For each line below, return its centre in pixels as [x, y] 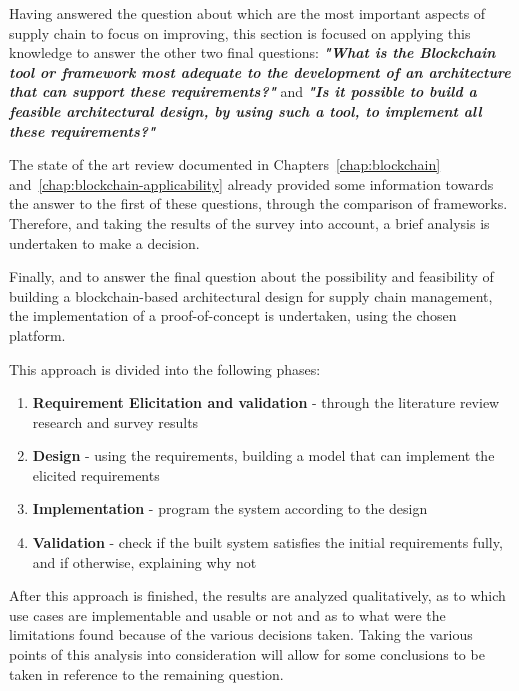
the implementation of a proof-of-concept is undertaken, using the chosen [233, 315]
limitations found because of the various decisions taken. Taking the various [241, 634]
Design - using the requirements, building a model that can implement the [263, 455]
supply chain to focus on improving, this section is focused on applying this [240, 32]
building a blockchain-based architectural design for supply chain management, [251, 295]
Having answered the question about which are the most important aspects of [247, 13]
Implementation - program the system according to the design [230, 508]
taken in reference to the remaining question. [146, 673]
